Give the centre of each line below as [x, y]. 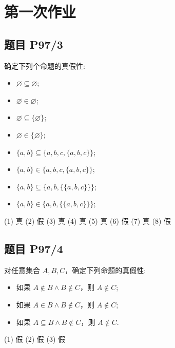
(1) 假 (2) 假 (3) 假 [35, 339]
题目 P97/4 [34, 248]
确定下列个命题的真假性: [45, 65]
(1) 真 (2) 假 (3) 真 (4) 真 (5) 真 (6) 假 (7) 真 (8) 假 [88, 220]
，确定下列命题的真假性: [105, 270]
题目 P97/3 [34, 44]
